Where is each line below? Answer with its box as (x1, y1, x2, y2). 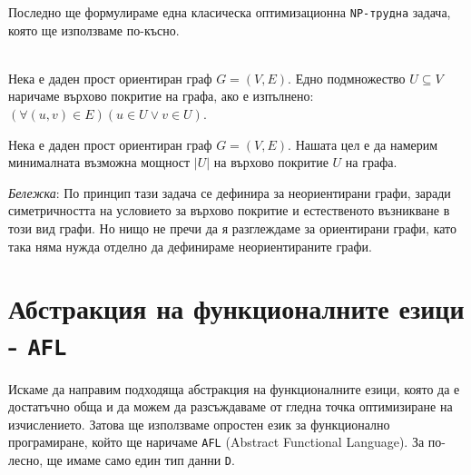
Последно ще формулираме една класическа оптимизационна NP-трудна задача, (8, 3, 451, 21)
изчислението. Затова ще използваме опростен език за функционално (8, 414, 390, 433)
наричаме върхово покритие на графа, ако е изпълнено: (8, 86, 314, 105)
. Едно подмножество (288, 68, 406, 87)
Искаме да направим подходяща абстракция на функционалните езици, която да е (8, 379, 460, 398)
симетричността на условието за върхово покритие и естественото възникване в (8, 201, 450, 220)
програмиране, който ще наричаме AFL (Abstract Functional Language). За (8, 432, 425, 451)
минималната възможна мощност (8, 153, 191, 172)
